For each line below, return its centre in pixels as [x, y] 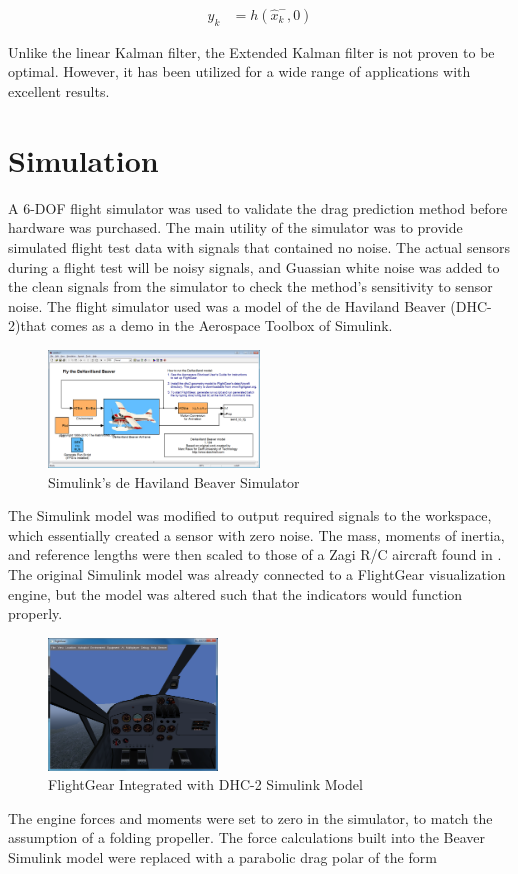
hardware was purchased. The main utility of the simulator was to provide [235, 227]
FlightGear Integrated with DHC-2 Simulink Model [205, 784]
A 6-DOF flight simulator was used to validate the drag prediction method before [258, 207]
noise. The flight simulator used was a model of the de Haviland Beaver [227, 305]
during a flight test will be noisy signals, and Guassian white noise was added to [254, 266]
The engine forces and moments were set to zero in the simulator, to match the [250, 817]
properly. [35, 613]
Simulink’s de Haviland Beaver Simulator [174, 481]
